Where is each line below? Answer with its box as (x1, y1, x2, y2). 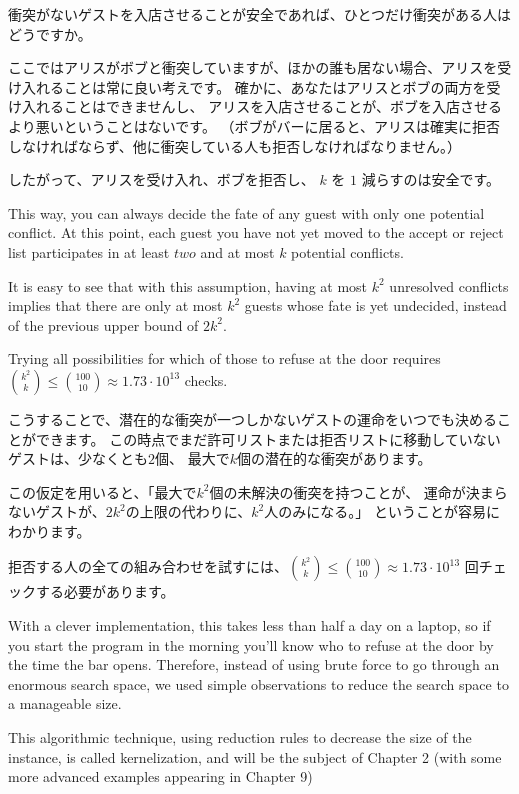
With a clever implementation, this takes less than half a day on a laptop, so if (8, 615, 491, 636)
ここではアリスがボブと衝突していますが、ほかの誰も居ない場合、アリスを (8, 57, 498, 78)
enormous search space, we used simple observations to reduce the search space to (8, 673, 509, 694)
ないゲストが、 (8, 501, 106, 522)
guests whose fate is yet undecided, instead (244, 295, 507, 316)
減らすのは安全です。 (361, 169, 501, 190)
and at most (200, 241, 275, 262)
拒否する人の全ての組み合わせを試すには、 (8, 556, 288, 577)
